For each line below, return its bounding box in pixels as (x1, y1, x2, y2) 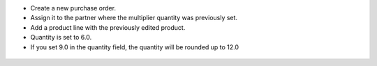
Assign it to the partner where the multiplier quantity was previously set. (30, 14, 237, 22)
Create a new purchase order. (30, 4, 117, 12)
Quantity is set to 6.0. (30, 33, 92, 42)
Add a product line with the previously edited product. (30, 23, 186, 31)
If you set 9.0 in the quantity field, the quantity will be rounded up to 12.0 (30, 42, 239, 51)
